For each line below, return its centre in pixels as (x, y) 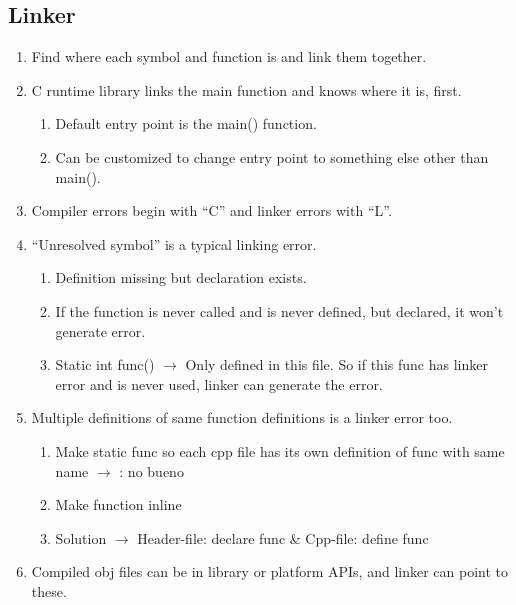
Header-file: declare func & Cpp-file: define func (283, 537)
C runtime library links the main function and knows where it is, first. (246, 89)
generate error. (100, 330)
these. (49, 590)
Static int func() (105, 364)
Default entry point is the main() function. (186, 123)
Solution (81, 537)
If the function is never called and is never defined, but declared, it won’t (279, 310)
